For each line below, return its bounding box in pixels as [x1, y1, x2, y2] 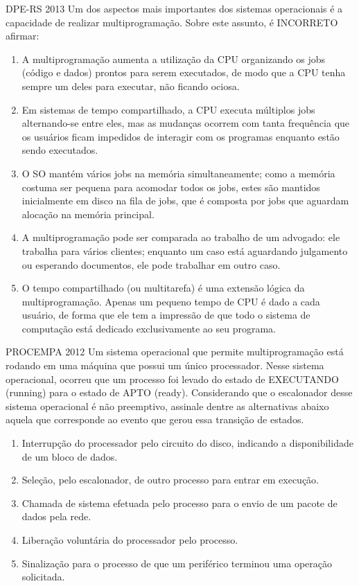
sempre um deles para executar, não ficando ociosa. [21, 78, 240, 93]
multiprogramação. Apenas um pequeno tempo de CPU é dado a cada [21, 294, 320, 308]
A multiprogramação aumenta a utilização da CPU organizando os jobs [21, 51, 325, 66]
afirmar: [6, 28, 40, 43]
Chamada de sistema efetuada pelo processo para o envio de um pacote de [21, 495, 338, 510]
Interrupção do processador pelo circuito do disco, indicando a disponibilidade [21, 436, 353, 450]
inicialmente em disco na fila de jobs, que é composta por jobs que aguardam [21, 193, 349, 208]
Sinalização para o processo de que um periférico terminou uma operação [21, 556, 333, 570]
